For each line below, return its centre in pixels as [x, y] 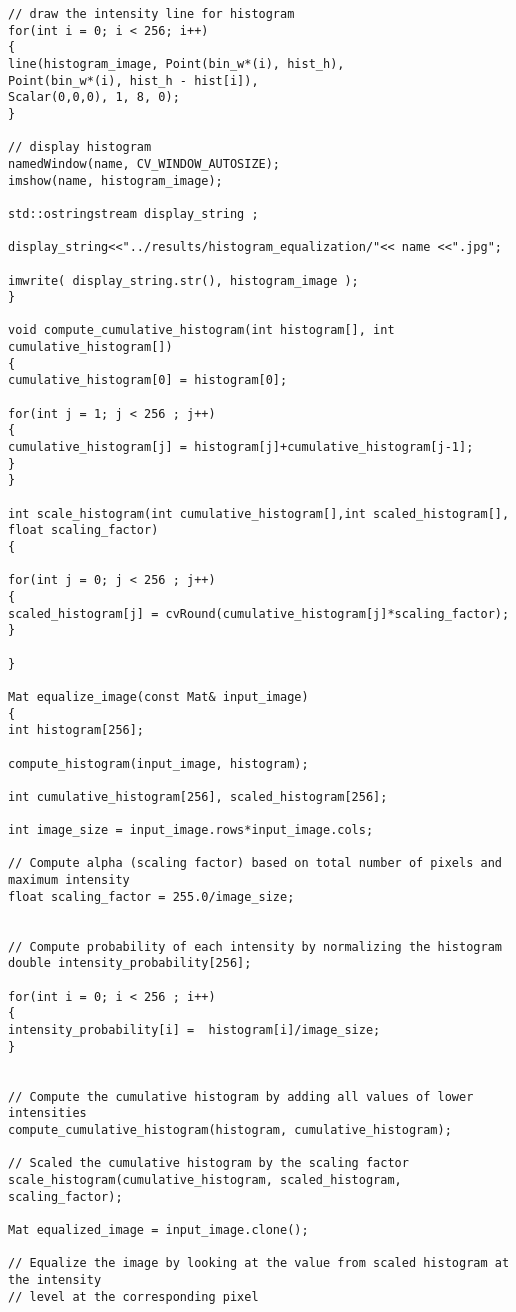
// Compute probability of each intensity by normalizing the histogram [255, 946]
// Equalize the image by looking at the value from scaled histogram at [259, 1263]
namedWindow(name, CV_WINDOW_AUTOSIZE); [144, 163]
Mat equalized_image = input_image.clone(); [158, 1229]
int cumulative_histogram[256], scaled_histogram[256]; [198, 796]
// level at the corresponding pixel [133, 1296]
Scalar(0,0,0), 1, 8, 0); [94, 97]
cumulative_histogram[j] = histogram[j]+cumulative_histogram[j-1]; [241, 447]
